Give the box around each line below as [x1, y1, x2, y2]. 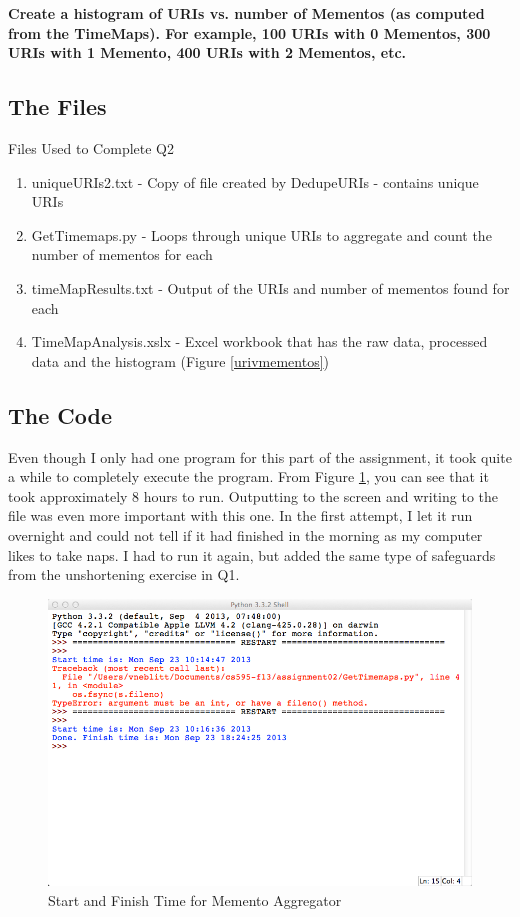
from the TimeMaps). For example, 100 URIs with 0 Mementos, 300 [8, 22, 491, 43]
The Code [8, 399, 113, 430]
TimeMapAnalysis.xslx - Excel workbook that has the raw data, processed [31, 331, 488, 352]
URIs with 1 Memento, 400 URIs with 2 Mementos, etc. [8, 42, 407, 63]
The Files [8, 91, 107, 122]
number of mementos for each [31, 244, 213, 265]
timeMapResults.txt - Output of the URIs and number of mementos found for [31, 277, 510, 298]
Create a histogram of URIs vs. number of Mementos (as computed [8, 3, 485, 23]
